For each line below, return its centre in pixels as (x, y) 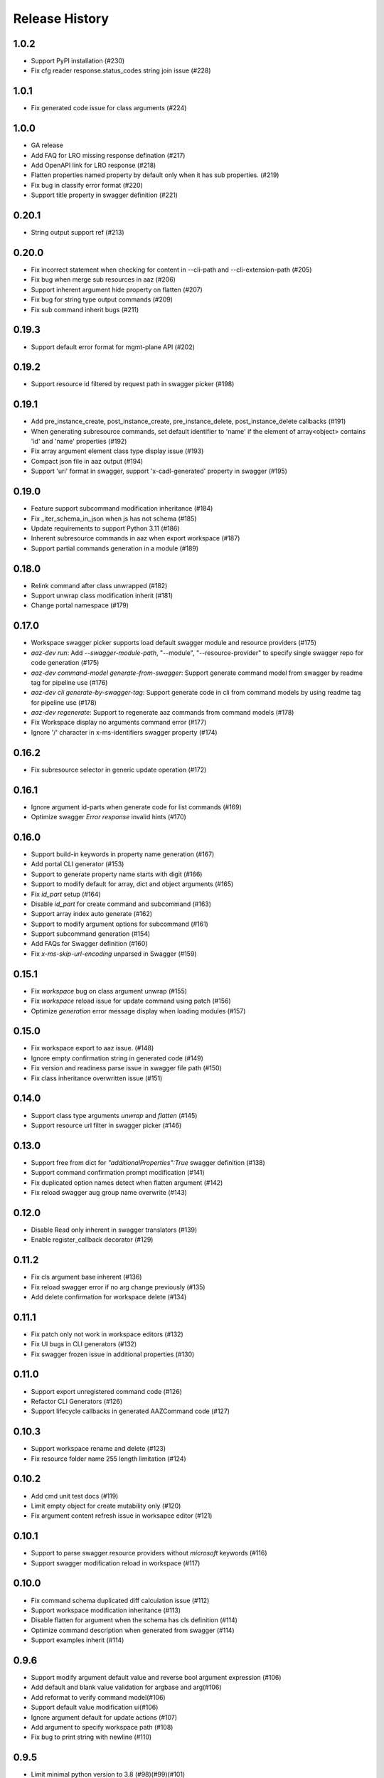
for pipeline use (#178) (64, 702)
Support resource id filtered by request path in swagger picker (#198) (133, 384)
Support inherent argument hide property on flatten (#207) (117, 289)
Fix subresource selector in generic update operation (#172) (119, 770)
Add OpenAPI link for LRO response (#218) (94, 165)
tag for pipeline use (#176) (69, 682)
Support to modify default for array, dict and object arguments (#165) (132, 884)
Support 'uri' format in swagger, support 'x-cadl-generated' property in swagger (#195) (159, 471)
